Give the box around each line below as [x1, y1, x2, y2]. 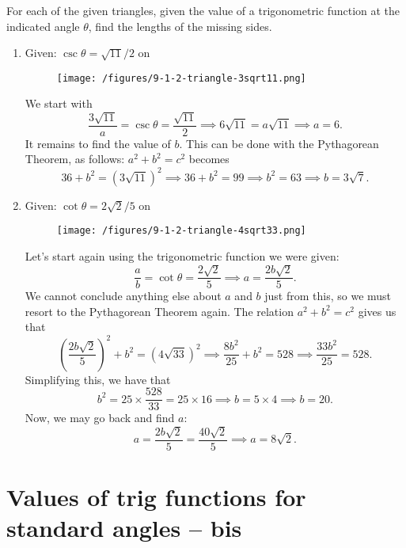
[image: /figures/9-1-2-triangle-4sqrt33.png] [56, 225, 306, 237]
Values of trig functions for [6, 480, 306, 512]
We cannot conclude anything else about [25, 287, 222, 304]
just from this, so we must [264, 287, 392, 304]
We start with [25, 95, 93, 112]
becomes [188, 150, 230, 167]
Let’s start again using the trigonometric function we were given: [25, 247, 340, 264]
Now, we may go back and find [25, 409, 175, 426]
